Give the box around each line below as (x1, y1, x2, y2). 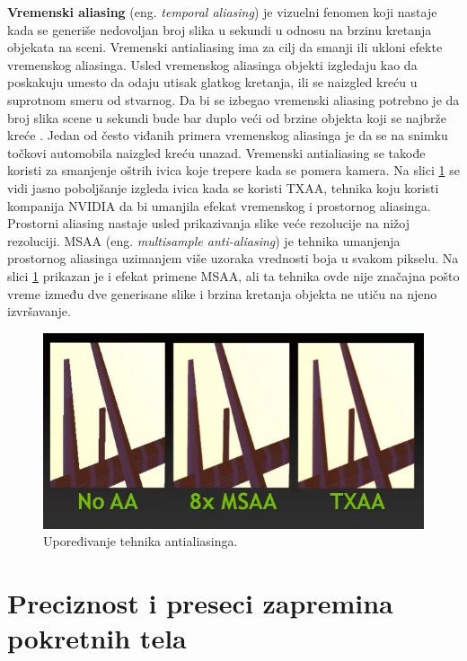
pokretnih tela (7, 620, 187, 657)
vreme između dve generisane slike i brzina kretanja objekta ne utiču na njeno (7, 284, 437, 303)
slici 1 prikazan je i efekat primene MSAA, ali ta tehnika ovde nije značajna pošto (7, 266, 460, 285)
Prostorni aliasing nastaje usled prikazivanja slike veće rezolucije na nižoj (7, 214, 410, 233)
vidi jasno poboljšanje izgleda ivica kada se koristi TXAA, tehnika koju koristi (7, 178, 439, 197)
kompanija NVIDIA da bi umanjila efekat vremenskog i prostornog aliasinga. (7, 196, 431, 215)
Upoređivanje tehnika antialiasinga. (43, 532, 238, 551)
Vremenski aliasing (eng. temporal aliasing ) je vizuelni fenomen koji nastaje (7, 3, 437, 21)
